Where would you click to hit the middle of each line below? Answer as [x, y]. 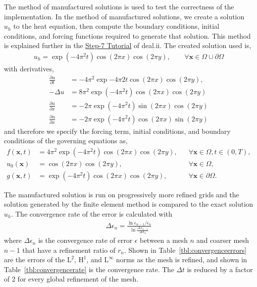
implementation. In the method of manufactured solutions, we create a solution [124, 16]
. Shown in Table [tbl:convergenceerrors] [185, 250]
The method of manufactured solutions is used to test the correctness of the [119, 6]
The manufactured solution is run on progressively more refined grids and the [122, 194]
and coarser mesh [223, 240]
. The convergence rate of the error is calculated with [92, 214]
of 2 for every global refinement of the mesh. [71, 279]
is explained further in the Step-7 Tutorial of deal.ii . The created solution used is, [128, 45]
